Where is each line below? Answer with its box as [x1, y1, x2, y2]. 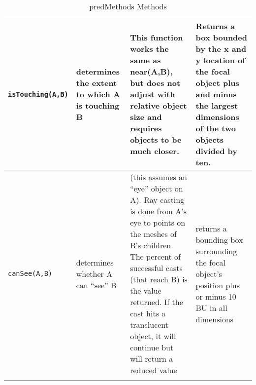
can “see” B [76, 279, 117, 291]
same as [130, 54, 161, 66]
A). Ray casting [130, 194, 185, 205]
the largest [195, 100, 238, 111]
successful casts [130, 262, 183, 273]
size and [130, 111, 162, 122]
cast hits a [130, 308, 166, 319]
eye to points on [130, 217, 186, 228]
